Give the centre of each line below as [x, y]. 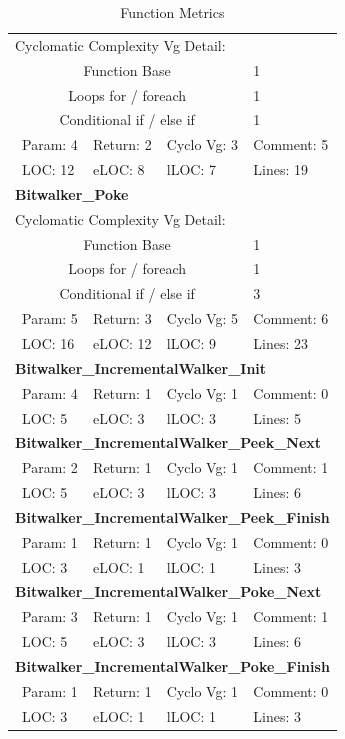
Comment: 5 [291, 144]
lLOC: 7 [191, 169]
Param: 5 [49, 318]
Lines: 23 [281, 342]
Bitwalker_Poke [72, 193]
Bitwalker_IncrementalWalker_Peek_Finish [172, 516]
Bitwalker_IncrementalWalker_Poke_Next [168, 591]
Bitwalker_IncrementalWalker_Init [141, 367]
